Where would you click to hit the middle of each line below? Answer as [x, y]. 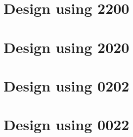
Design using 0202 [66, 85]
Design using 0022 [66, 124]
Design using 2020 [66, 47]
